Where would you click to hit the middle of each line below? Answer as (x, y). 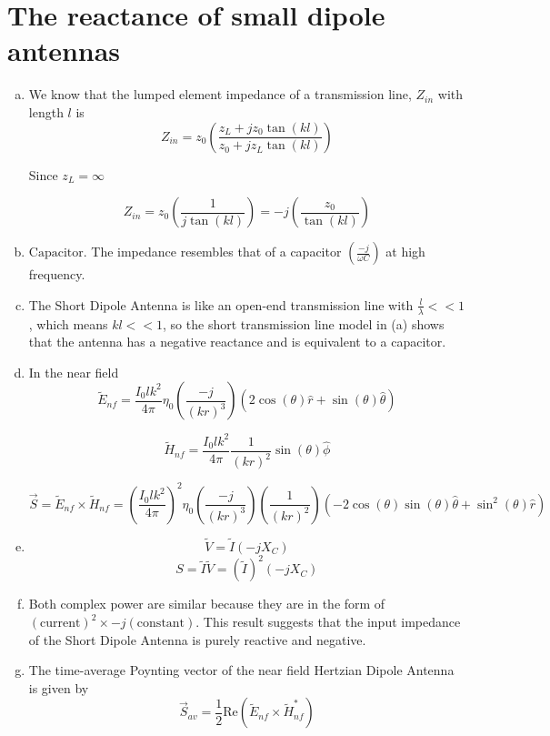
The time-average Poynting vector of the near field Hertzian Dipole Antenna (241, 670)
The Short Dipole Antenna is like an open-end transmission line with (221, 304)
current (60, 624)
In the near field (74, 372)
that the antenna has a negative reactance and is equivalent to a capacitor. (237, 342)
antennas (64, 50)
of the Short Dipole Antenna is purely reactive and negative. (197, 639)
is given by (59, 687)
